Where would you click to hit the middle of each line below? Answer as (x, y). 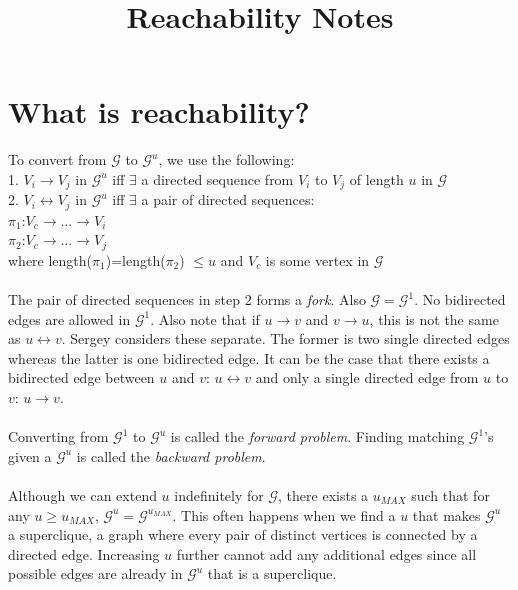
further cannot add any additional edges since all (326, 553)
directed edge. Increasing (84, 553)
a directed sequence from (217, 178)
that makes (446, 514)
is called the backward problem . (171, 455)
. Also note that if (205, 318)
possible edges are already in (95, 573)
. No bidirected (460, 299)
